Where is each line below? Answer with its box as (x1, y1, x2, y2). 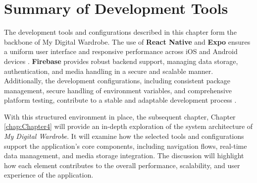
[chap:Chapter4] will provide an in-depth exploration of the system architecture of (4, 121, 253, 131)
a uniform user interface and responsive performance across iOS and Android (4, 46, 238, 57)
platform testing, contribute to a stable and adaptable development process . (4, 95, 237, 105)
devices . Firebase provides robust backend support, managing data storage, (4, 56, 238, 66)
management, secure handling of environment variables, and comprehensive (4, 85, 232, 95)
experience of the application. (4, 170, 94, 180)
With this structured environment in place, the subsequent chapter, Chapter (4, 111, 236, 122)
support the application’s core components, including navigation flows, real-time (4, 140, 247, 151)
